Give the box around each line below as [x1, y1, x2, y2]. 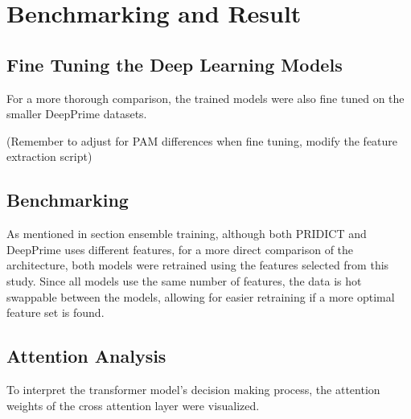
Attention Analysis [6, 343, 166, 368]
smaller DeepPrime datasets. [6, 105, 147, 122]
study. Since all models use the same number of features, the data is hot [6, 272, 362, 289]
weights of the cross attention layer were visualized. [6, 396, 260, 413]
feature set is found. [6, 304, 105, 321]
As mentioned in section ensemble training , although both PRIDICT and [6, 225, 367, 242]
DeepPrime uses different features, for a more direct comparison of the [6, 240, 354, 257]
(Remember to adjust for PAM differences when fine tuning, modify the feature [6, 132, 398, 149]
